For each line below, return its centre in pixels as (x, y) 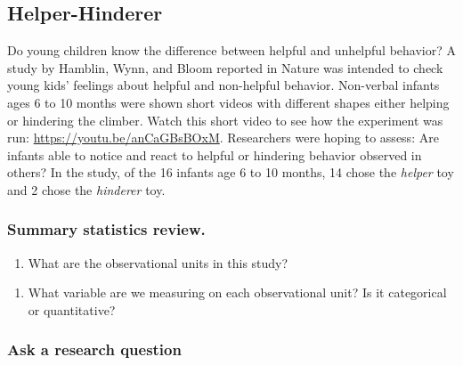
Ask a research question (94, 349)
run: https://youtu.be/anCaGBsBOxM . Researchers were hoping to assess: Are (223, 138)
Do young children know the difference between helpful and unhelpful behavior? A (231, 50)
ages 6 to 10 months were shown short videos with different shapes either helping (228, 102)
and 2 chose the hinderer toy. (86, 189)
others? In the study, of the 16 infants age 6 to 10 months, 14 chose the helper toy (231, 172)
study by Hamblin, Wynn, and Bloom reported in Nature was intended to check (225, 67)
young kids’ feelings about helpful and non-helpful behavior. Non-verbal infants (223, 85)
